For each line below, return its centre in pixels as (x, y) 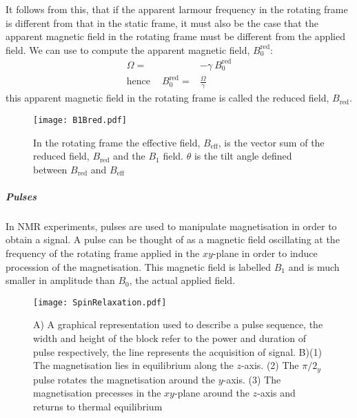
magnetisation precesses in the (97, 393)
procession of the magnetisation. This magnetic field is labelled (139, 266)
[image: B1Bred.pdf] (80, 120)
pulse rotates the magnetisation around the (124, 379)
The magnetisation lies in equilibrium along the (133, 365)
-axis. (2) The (270, 365)
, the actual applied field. (182, 280)
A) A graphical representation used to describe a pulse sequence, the (178, 324)
